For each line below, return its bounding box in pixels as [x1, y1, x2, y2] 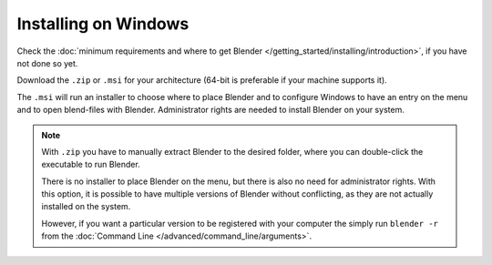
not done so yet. [16, 57, 78, 68]
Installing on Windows [16, 14, 190, 34]
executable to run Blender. [41, 159, 140, 170]
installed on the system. [41, 201, 131, 212]
